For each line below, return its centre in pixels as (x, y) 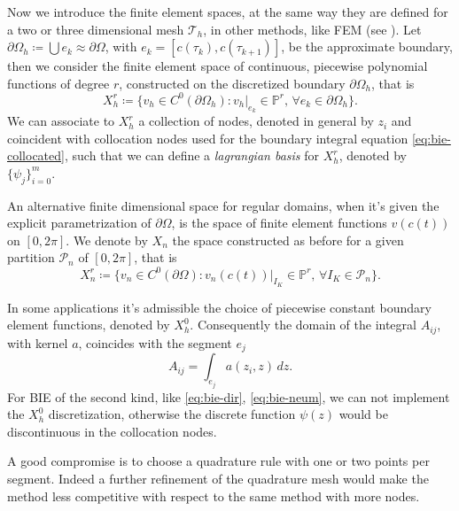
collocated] (36, 155)
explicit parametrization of (79, 223)
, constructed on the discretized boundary (232, 83)
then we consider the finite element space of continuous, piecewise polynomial (218, 66)
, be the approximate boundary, (367, 46)
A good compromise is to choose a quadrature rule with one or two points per (218, 461)
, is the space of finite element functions (279, 223)
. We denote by (107, 240)
